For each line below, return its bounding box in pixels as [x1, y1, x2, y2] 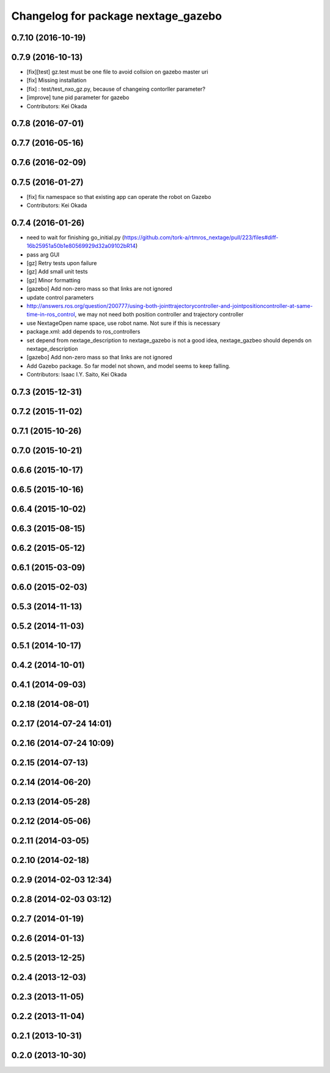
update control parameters [26, 294, 94, 301]
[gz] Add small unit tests [26, 268, 88, 275]
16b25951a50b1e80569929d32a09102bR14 [26, 242, 136, 250]
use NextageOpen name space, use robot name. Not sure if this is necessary [26, 319, 221, 327]
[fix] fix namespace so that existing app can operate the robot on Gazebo [26, 193, 211, 200]
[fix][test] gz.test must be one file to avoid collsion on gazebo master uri [26, 68, 208, 76]
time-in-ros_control [26, 311, 76, 318]
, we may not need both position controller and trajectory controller [75, 311, 244, 318]
